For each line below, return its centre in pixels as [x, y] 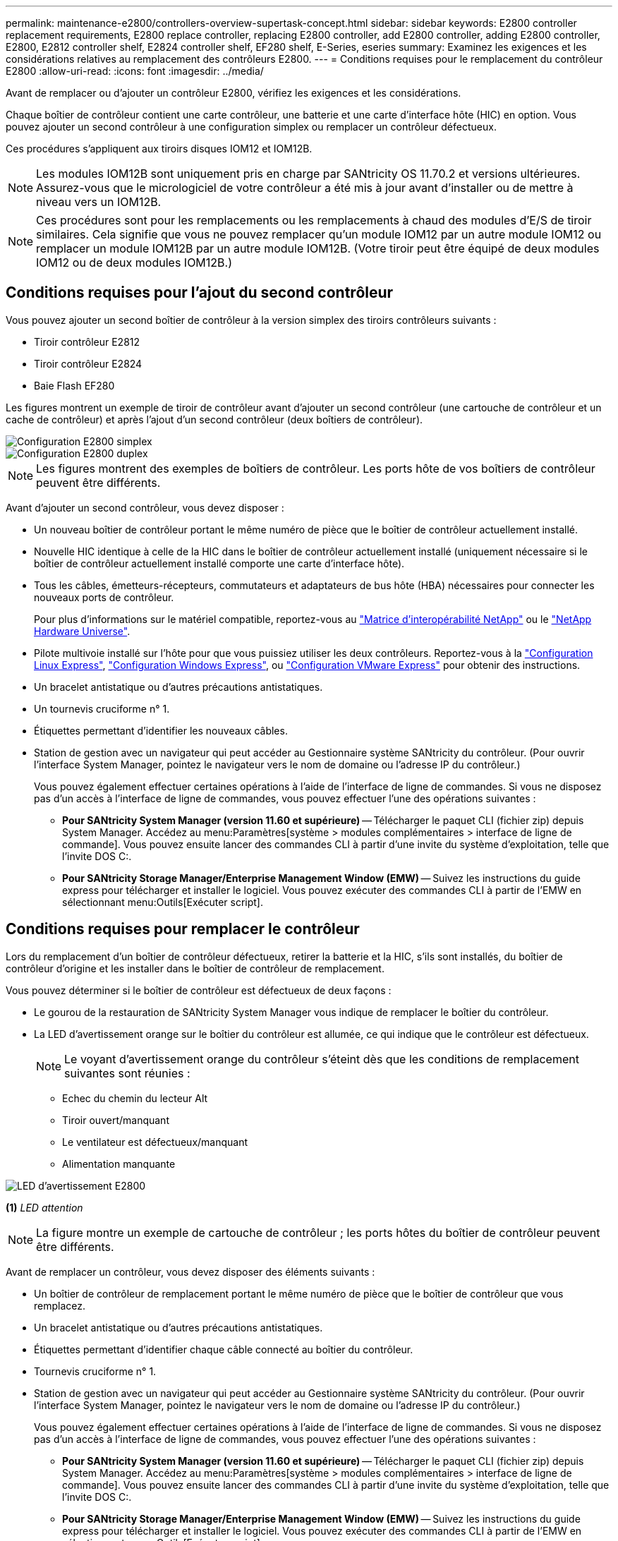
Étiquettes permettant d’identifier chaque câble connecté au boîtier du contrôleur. [224, 1349]
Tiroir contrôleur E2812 [87, 342]
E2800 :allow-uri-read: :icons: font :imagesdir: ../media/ [135, 71]
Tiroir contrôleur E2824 [88, 363]
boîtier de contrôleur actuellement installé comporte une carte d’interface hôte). [219, 563]
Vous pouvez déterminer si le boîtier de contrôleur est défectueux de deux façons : [199, 990]
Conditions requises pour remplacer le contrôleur [183, 929]
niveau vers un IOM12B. [99, 202]
